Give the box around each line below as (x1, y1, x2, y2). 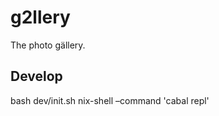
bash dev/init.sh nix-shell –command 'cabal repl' (10, 94, 210, 106)
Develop (10, 68, 63, 85)
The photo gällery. (10, 39, 86, 51)
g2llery (10, 6, 71, 29)
